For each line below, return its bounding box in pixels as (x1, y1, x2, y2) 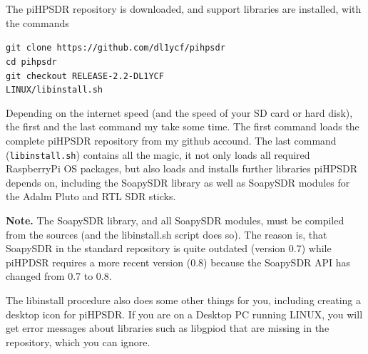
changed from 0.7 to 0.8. (6, 269, 112, 283)
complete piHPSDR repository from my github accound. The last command (6, 133, 337, 147)
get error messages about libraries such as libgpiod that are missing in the (6, 321, 329, 335)
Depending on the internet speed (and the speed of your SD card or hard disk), (6, 105, 353, 120)
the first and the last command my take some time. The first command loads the (6, 119, 359, 134)
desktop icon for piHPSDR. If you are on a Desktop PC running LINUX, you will (6, 306, 363, 321)
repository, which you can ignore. (6, 334, 150, 349)
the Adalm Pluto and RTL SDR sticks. (6, 189, 176, 204)
